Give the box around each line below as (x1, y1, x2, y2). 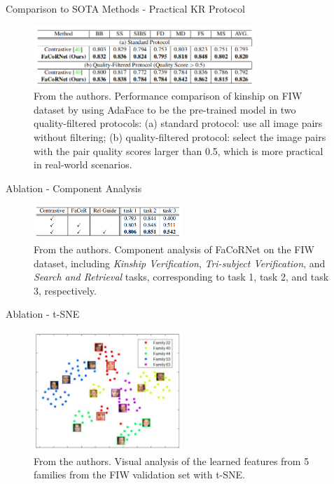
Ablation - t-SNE (6, 307, 80, 321)
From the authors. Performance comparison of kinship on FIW (34, 88, 302, 103)
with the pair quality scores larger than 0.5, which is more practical (34, 143, 323, 158)
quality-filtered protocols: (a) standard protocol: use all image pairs (34, 116, 323, 130)
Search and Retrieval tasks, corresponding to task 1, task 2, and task (34, 269, 329, 284)
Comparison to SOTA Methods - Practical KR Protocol (6, 1, 245, 15)
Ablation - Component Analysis (6, 180, 142, 195)
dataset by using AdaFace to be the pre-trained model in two (34, 102, 296, 116)
